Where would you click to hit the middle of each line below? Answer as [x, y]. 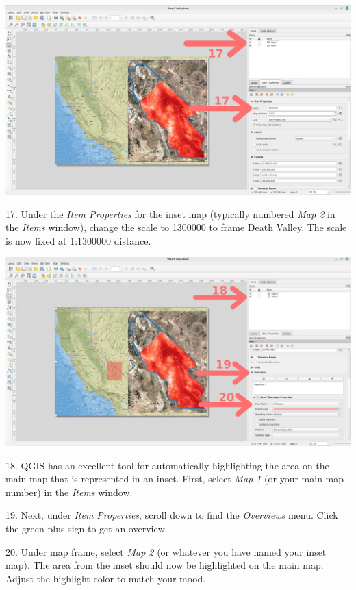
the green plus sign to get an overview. [87, 529]
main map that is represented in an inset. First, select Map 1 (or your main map [175, 479]
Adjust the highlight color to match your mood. [106, 578]
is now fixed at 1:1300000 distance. [78, 240]
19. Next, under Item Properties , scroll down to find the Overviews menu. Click [172, 515]
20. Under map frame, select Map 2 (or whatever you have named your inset [166, 551]
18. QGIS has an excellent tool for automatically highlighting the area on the [167, 465]
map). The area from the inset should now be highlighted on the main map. [165, 565]
